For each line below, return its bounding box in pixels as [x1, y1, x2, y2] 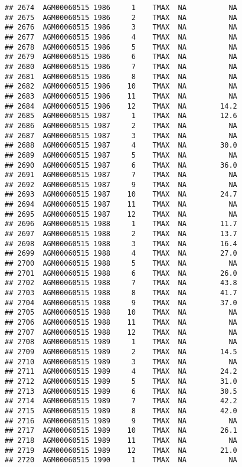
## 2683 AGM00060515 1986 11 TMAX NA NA [5, 92, 237, 100]
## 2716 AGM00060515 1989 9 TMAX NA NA [5, 416, 237, 425]
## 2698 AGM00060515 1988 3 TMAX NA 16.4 [5, 239, 237, 248]
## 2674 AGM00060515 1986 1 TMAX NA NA [5, 4, 237, 12]
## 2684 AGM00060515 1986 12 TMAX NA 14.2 [5, 102, 237, 110]
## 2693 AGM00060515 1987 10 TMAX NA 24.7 [5, 190, 237, 199]
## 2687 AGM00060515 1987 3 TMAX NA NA [5, 131, 237, 140]
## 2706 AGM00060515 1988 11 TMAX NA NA [5, 318, 237, 326]
